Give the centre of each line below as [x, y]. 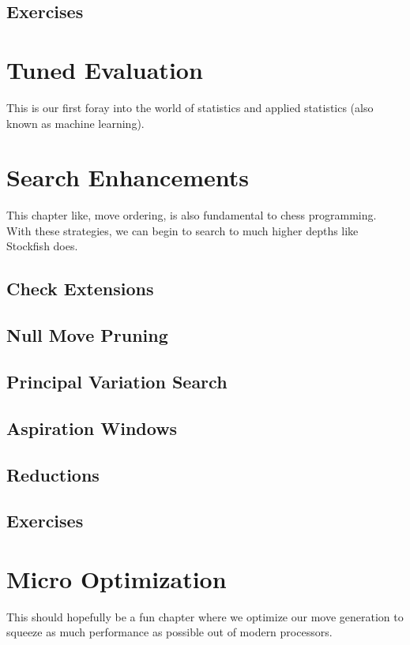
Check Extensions [80, 289]
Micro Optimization [117, 578]
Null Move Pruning [87, 335]
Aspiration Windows [92, 427]
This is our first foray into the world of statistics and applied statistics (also [190, 107]
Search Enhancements [128, 177]
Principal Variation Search [117, 381]
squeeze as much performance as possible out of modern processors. [169, 632]
